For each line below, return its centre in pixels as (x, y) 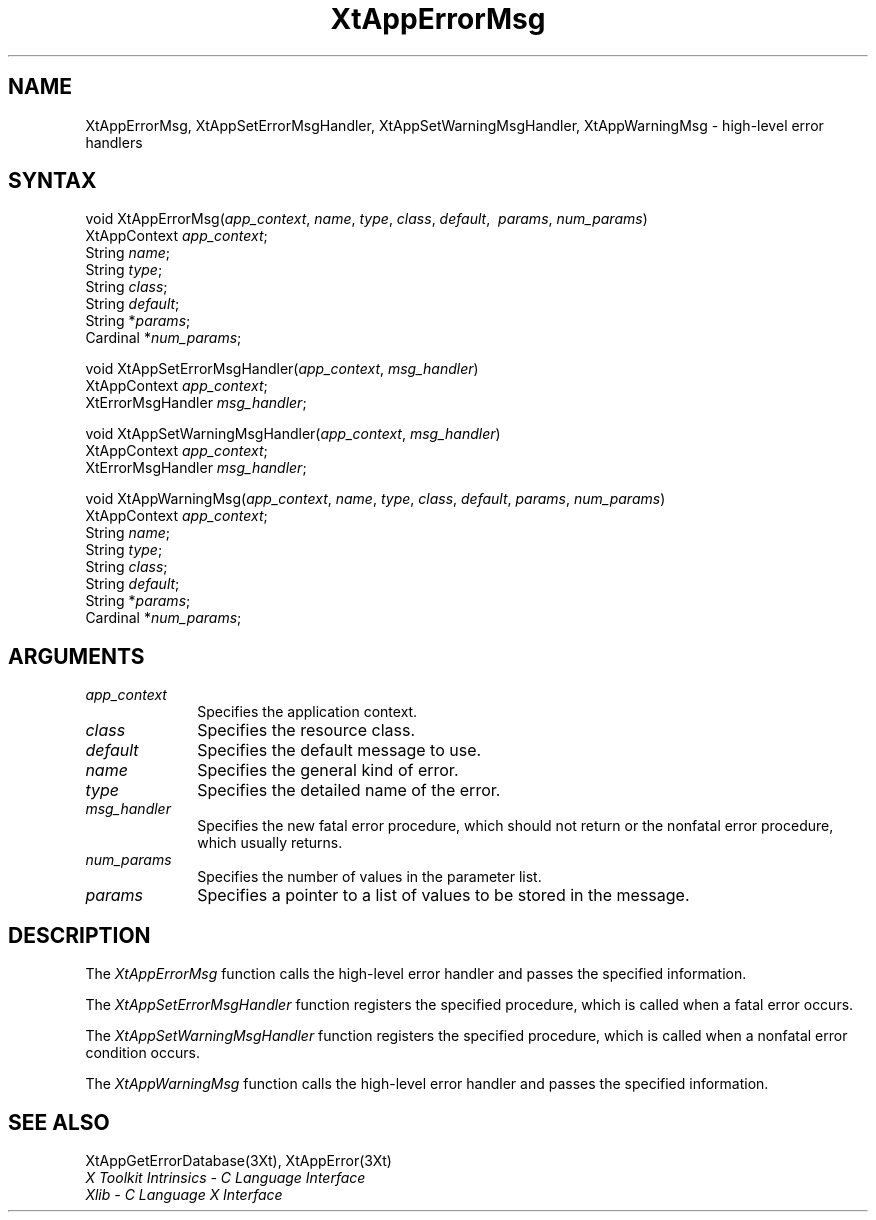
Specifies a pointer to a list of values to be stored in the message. (443, 895)
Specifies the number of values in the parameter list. (369, 877)
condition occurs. (142, 1053)
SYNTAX (52, 181)
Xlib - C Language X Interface (184, 1194)
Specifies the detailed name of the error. (349, 790)
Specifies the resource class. (306, 730)
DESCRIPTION (79, 935)
